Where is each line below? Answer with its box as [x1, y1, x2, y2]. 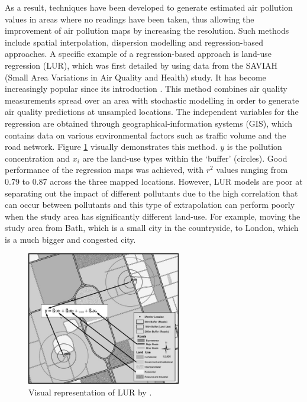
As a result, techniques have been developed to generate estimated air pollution [5, 1, 293, 13]
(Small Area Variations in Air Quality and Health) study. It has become [5, 70, 266, 83]
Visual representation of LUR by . [28, 385, 152, 398]
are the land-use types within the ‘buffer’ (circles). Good [82, 152, 287, 164]
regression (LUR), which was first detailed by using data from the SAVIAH [5, 59, 277, 71]
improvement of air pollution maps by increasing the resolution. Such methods [5, 24, 289, 37]
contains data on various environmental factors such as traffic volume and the [5, 128, 286, 141]
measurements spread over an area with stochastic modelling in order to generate [5, 94, 299, 106]
